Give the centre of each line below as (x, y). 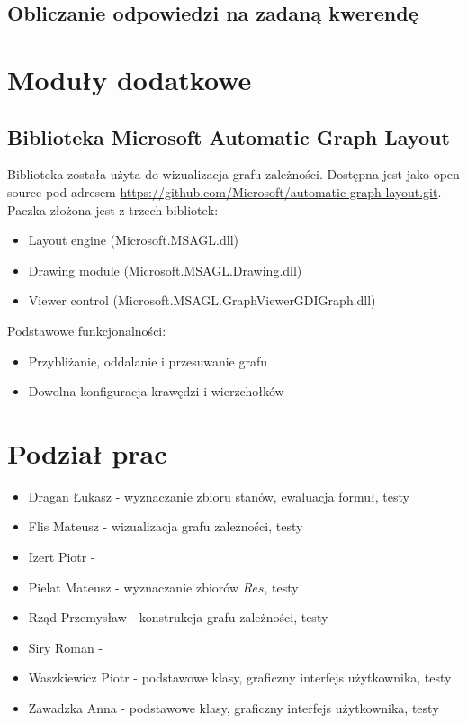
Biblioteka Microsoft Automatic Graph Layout (229, 136)
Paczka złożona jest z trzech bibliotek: (113, 209)
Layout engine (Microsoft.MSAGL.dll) (133, 240)
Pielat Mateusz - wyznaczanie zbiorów (134, 587)
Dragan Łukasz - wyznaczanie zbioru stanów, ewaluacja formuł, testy (219, 496)
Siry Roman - (66, 647)
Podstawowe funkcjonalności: (87, 330)
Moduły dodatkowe (130, 79)
